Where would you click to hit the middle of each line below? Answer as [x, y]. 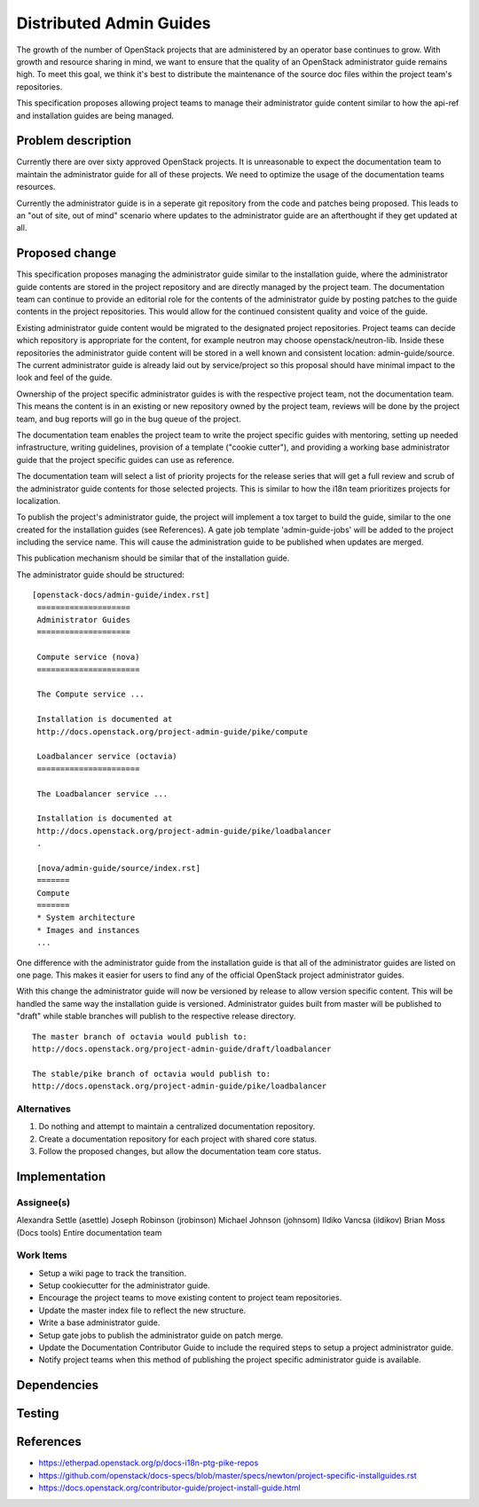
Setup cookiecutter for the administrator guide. [124, 1285]
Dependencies [58, 1385]
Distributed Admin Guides [114, 23]
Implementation [61, 1177]
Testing [38, 1413]
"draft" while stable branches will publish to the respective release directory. [156, 1016]
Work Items [42, 1255]
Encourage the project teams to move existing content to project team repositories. [190, 1298]
